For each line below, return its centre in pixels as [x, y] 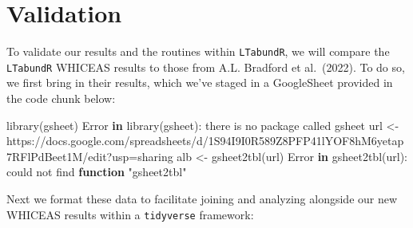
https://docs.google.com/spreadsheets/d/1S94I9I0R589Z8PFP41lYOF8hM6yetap [205, 141]
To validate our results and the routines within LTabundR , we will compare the [198, 51]
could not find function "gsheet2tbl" [97, 172]
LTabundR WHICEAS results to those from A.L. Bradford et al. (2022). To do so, [206, 67]
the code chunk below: [61, 98]
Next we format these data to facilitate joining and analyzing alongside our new [202, 199]
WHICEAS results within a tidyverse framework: [130, 214]
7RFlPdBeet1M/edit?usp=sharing [90, 156]
